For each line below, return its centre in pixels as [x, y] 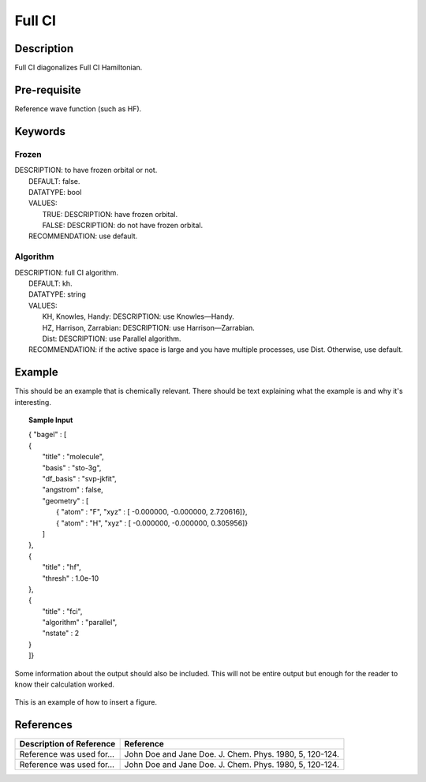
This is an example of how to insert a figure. [86, 702]
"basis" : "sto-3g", [72, 468]
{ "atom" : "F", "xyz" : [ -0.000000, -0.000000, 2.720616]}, [152, 512]
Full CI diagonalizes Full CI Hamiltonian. [78, 68]
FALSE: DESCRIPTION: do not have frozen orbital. [123, 226]
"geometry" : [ [65, 500]
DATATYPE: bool [55, 192]
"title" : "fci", [62, 611]
